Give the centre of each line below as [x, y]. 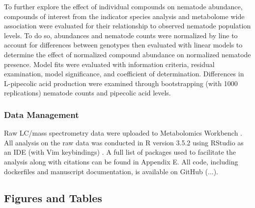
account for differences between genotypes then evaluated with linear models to [123, 45]
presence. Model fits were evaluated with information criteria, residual [109, 64]
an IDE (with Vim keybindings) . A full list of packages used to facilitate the [120, 152]
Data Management [42, 114]
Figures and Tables [53, 197]
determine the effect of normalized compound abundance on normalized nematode [127, 54]
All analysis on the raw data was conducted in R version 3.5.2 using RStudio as [124, 142]
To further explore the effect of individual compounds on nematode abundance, [123, 6]
